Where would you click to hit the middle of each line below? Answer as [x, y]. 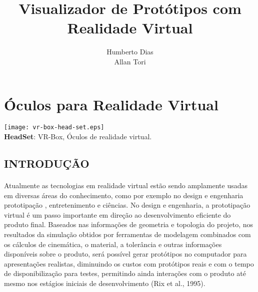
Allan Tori [130, 61]
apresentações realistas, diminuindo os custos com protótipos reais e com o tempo [129, 263]
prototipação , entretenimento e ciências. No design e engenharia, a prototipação [127, 205]
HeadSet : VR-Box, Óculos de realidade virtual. [78, 137]
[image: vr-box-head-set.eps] [54, 128]
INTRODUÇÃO [47, 163]
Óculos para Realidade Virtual [111, 104]
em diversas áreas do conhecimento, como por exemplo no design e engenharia [124, 195]
